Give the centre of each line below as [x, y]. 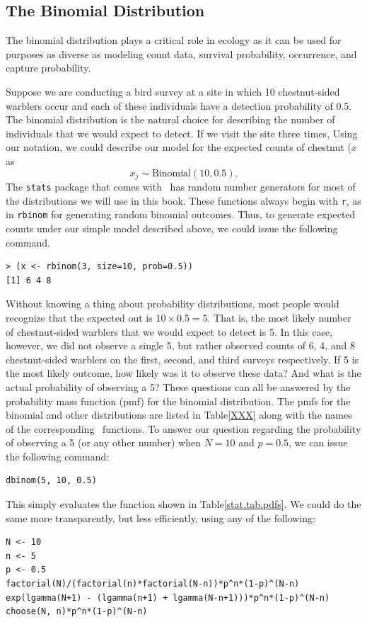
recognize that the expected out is [79, 317]
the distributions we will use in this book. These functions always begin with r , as [183, 200]
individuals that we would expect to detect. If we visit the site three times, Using [182, 133]
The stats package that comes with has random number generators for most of [181, 186]
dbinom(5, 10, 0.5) [51, 481]
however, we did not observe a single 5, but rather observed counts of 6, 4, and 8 [180, 345]
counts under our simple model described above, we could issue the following [172, 228]
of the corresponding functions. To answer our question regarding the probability [183, 428]
